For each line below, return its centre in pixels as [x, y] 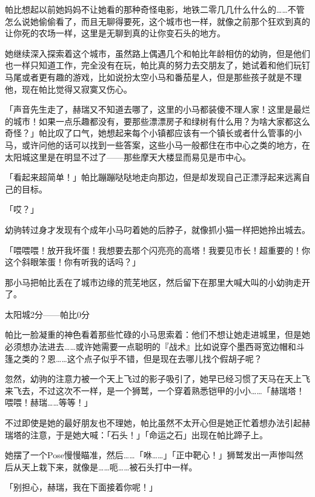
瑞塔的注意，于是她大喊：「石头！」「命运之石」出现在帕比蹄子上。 [136, 434]
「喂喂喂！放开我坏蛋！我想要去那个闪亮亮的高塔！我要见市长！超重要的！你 [157, 250]
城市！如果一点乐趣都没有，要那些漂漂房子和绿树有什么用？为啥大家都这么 [161, 121]
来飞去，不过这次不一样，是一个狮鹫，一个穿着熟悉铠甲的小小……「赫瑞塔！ [155, 390]
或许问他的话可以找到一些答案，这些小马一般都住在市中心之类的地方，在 [166, 144]
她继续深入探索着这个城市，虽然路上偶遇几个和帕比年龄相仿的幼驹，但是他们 [157, 53]
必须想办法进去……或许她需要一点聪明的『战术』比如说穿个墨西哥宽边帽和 [151, 347]
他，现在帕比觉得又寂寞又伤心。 [68, 89]
